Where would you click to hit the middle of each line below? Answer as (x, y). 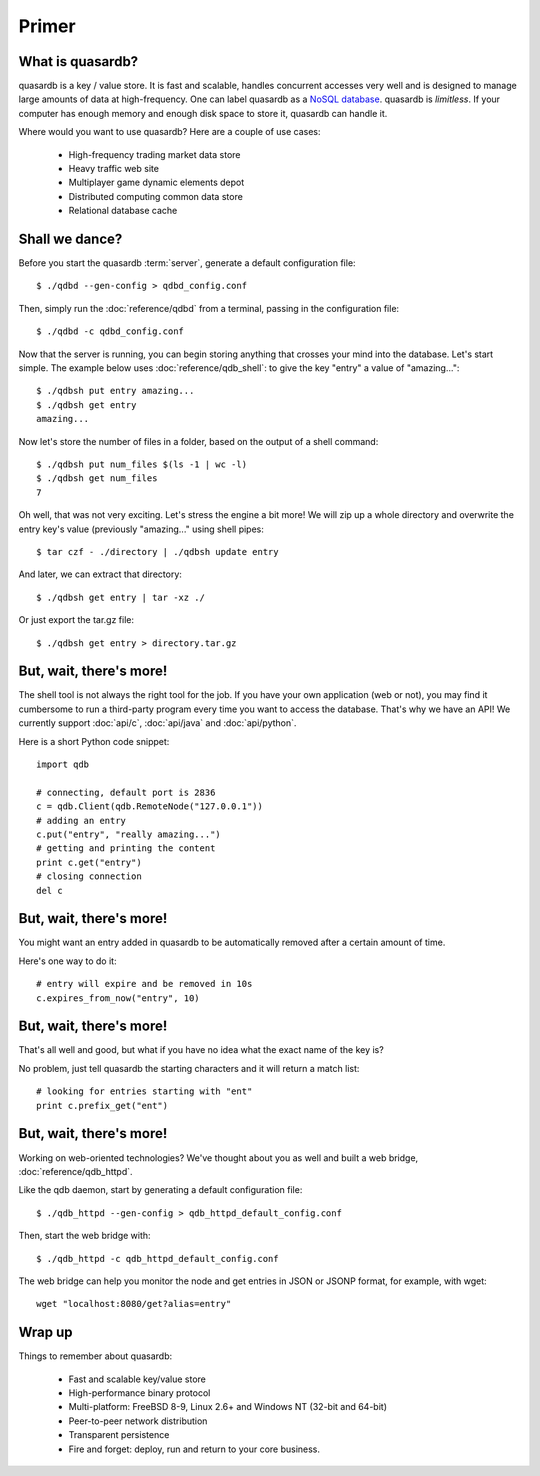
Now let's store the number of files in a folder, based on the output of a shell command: (198, 441)
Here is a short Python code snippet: (94, 741)
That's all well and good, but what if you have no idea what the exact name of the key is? (201, 1050)
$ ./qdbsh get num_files (97, 478)
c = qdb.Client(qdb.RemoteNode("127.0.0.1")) (150, 806)
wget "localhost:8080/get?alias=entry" (134, 1304)
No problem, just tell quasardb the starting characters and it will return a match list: (189, 1068)
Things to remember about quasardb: (95, 1356)
